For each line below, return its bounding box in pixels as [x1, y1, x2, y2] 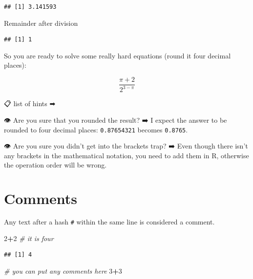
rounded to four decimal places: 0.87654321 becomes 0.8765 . [4, 124, 188, 134]
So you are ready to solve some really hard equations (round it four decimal [4, 50, 231, 60]
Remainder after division [4, 18, 78, 28]
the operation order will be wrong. [4, 160, 107, 170]
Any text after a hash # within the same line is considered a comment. [4, 217, 215, 227]
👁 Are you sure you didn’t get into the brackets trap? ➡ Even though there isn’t [4, 141, 248, 151]
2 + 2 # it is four [4, 233, 54, 243]
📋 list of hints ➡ [4, 98, 56, 109]
